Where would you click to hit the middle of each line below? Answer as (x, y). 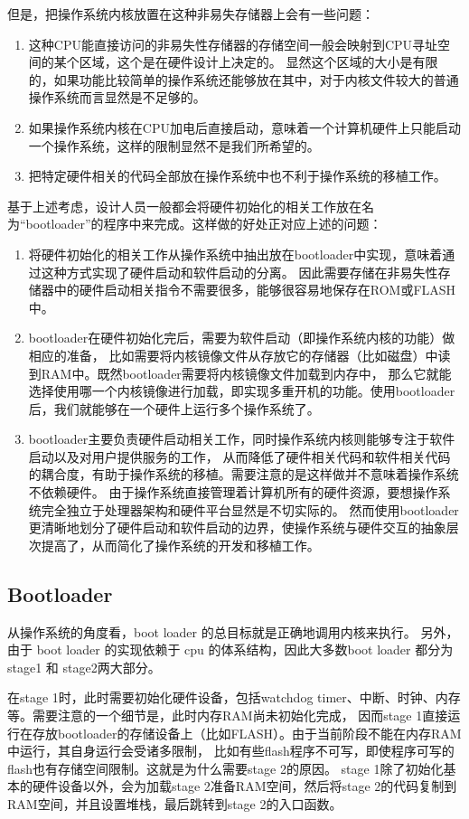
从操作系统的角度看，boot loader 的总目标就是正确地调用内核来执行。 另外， (233, 631)
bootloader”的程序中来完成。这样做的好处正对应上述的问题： (204, 224)
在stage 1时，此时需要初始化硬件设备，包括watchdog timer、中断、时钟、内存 (234, 697)
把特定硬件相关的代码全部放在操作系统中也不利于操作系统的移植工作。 (237, 176)
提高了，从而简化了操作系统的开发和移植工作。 (180, 545)
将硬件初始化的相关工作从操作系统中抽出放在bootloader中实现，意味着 (235, 254)
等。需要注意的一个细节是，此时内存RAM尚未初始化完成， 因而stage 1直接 (228, 715)
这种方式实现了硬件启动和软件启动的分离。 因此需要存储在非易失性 (239, 272)
